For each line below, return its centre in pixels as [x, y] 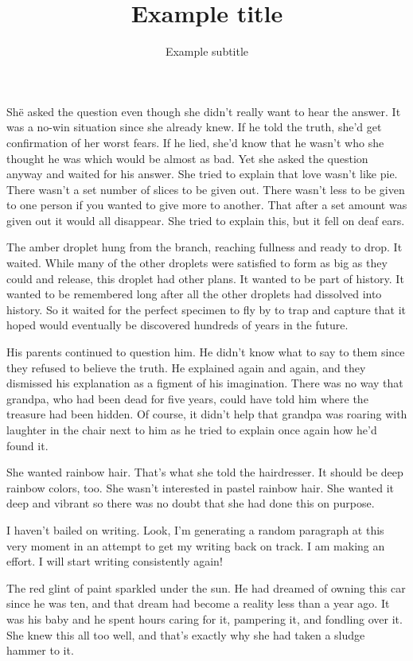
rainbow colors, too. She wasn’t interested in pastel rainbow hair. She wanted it [201, 487]
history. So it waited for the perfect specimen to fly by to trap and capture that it [206, 309]
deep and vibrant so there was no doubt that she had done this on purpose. [191, 503]
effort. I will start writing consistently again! [115, 561]
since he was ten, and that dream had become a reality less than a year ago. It [198, 603]
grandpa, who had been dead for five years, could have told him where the [187, 398]
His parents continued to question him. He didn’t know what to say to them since [206, 352]
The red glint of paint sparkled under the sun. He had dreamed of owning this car [206, 587]
